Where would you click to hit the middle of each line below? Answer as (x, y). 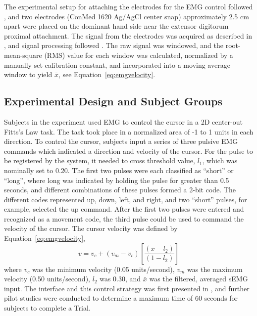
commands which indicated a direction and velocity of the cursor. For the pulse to (128, 151)
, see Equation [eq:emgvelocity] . (107, 74)
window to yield (28, 74)
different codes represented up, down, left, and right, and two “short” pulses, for (126, 199)
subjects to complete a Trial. (47, 308)
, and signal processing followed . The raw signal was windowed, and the (114, 45)
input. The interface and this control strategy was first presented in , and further (127, 288)
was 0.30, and (120, 279)
